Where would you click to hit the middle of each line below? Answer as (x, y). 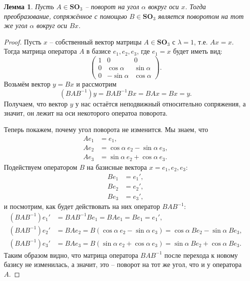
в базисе (99, 51)
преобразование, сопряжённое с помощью (66, 16)
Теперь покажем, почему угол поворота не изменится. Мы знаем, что (106, 129)
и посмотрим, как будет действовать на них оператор (82, 206)
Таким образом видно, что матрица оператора (71, 255)
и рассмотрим (96, 84)
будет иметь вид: (198, 51)
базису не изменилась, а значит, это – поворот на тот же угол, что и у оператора (123, 264)
